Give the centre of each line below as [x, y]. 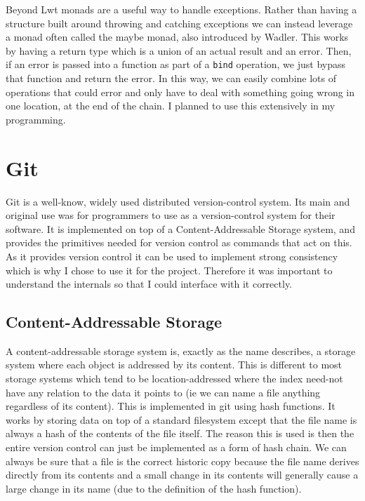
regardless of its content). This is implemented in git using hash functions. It [171, 406]
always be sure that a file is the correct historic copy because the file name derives [182, 461]
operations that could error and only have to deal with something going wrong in [180, 92]
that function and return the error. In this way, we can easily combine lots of [171, 78]
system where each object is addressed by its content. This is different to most [174, 365]
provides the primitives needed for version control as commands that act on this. [179, 242]
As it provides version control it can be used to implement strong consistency [172, 256]
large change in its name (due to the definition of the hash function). [154, 488]
